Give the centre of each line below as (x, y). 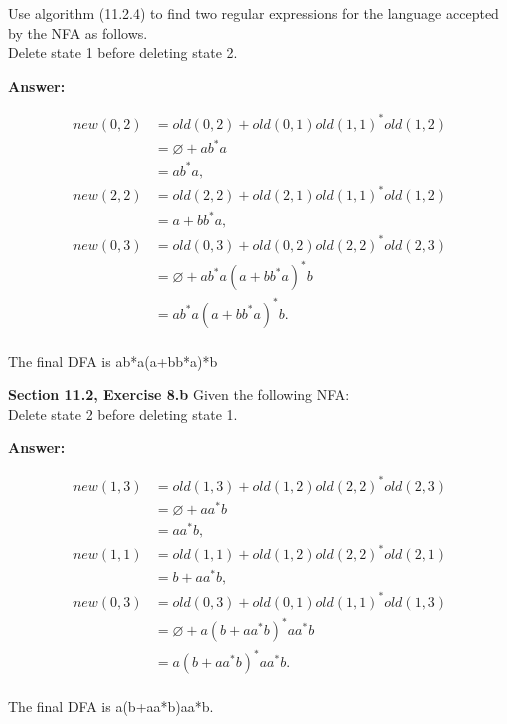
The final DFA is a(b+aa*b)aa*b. (111, 706)
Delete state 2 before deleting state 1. (123, 413)
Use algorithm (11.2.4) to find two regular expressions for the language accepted (253, 13)
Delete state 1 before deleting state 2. (123, 52)
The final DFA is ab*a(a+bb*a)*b (113, 360)
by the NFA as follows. (78, 32)
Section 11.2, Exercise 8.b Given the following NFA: (179, 394)
